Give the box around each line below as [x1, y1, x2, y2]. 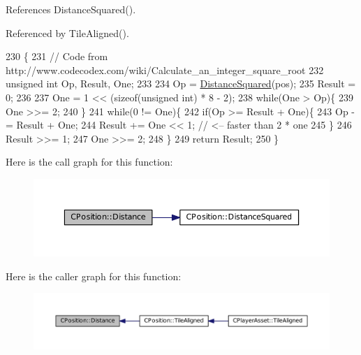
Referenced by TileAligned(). [6, 25, 129, 40]
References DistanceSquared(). [6, 2, 136, 16]
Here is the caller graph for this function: [6, 268, 182, 283]
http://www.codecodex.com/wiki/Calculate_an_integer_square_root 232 [6, 62, 324, 77]
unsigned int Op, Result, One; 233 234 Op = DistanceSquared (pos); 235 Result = [6, 76, 356, 91]
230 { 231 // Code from [6, 49, 108, 64]
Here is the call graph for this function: [6, 154, 173, 169]
